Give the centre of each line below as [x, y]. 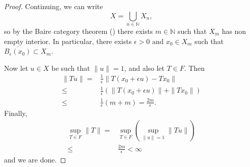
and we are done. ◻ [35, 160]
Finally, [16, 113]
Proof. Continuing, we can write [54, 6]
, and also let [144, 68]
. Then [194, 68]
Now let [16, 68]
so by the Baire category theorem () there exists [79, 31]
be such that [71, 68]
